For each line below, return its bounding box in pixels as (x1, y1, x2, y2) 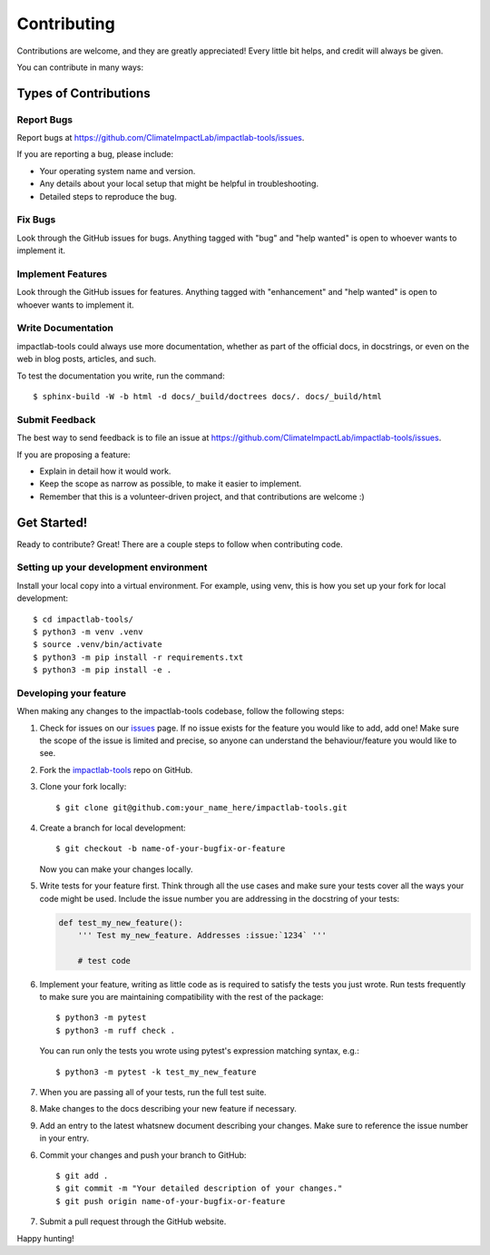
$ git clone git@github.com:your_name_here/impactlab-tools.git (55, 802, 348, 812)
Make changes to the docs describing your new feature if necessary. (39, 1103, 297, 1114)
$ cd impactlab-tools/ (33, 613, 134, 624)
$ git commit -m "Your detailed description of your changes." (55, 1183, 343, 1193)
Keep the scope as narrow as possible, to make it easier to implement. (39, 478, 302, 489)
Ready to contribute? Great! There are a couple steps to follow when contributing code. (16, 538, 344, 549)
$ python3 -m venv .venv (33, 626, 143, 637)
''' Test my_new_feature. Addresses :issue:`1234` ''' (77, 930, 327, 940)
